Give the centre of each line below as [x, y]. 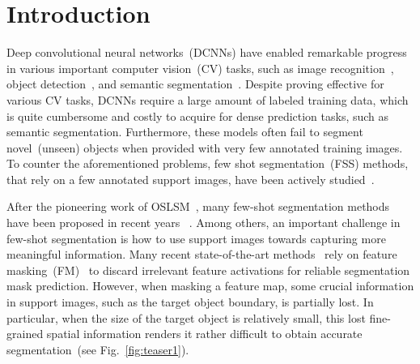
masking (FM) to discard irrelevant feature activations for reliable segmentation [208, 270]
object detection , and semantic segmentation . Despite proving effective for [195, 84]
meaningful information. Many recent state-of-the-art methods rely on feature [202, 254]
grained [25, 334]
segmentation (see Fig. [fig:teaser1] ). [98, 349]
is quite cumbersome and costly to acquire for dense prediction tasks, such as [198, 116]
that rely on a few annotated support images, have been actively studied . [191, 179]
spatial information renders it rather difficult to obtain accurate [204, 334]
